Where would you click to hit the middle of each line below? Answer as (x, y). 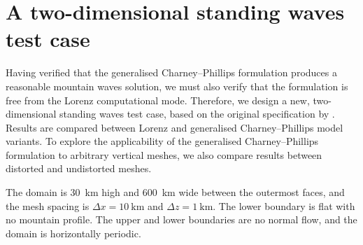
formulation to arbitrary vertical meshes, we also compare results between (164, 154)
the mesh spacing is (48, 205)
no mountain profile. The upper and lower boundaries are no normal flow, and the (181, 219)
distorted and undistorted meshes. (79, 168)
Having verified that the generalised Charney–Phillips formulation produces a (171, 72)
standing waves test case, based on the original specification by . (197, 114)
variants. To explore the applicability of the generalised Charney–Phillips (162, 141)
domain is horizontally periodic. (73, 233)
